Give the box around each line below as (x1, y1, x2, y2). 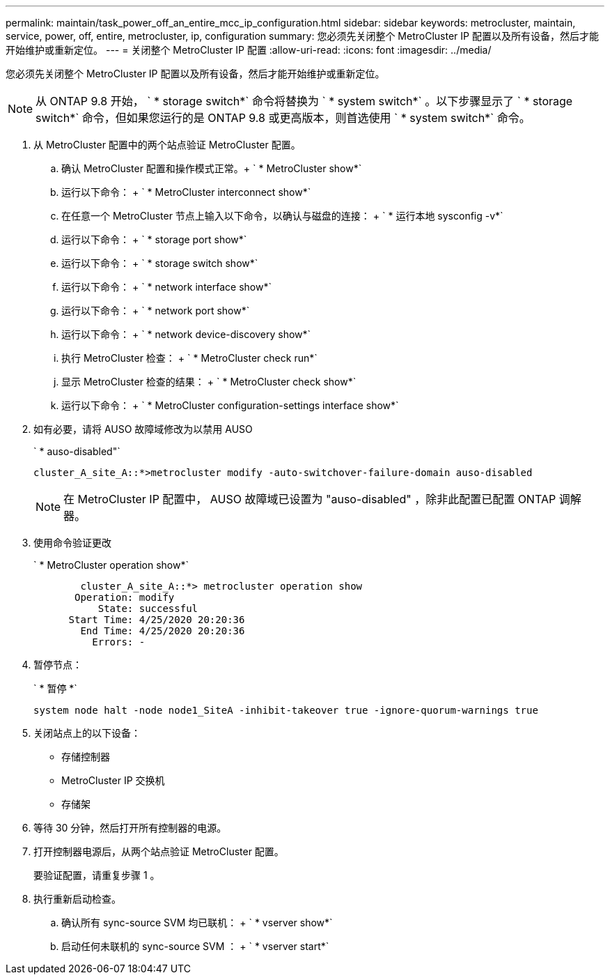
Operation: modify (75, 592, 175, 603)
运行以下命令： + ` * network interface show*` (61, 281, 272, 293)
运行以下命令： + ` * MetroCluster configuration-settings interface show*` (61, 399, 399, 411)
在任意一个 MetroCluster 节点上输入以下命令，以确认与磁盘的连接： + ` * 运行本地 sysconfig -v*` (61, 210, 503, 222)
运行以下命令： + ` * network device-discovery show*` (61, 328, 311, 340)
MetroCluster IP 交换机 (61, 774, 165, 786)
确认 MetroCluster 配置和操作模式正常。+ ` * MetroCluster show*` (61, 162, 362, 174)
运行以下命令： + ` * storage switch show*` (61, 257, 258, 269)
